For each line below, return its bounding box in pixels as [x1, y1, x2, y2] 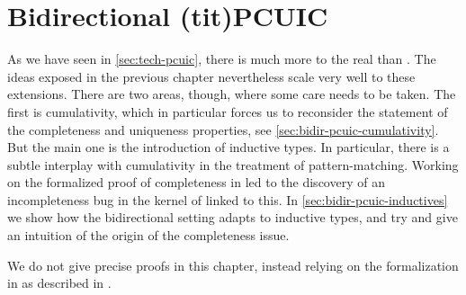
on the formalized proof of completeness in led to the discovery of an [7, 173, 385, 192]
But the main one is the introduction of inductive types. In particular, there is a [7, 138, 450, 156]
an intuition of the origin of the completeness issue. [7, 226, 290, 245]
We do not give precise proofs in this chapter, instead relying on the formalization [7, 255, 459, 274]
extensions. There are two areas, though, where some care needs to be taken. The [7, 85, 456, 103]
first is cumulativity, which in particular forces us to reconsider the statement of [7, 102, 448, 121]
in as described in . [7, 273, 112, 292]
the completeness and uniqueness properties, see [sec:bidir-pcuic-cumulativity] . [7, 120, 439, 139]
